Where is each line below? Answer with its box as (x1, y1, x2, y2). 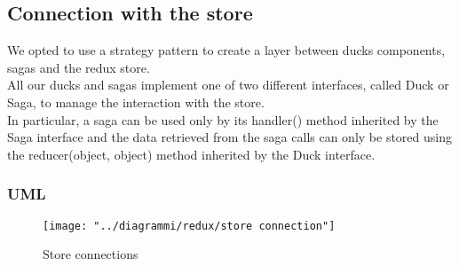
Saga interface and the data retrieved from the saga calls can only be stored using (7, 128, 452, 146)
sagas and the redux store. (7, 58, 150, 76)
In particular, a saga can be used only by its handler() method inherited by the (7, 110, 439, 129)
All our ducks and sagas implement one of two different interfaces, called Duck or (7, 75, 449, 94)
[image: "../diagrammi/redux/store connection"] (43, 219, 336, 232)
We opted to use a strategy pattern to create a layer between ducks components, (7, 41, 446, 59)
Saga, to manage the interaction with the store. (7, 92, 265, 111)
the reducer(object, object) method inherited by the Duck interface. (7, 145, 376, 163)
